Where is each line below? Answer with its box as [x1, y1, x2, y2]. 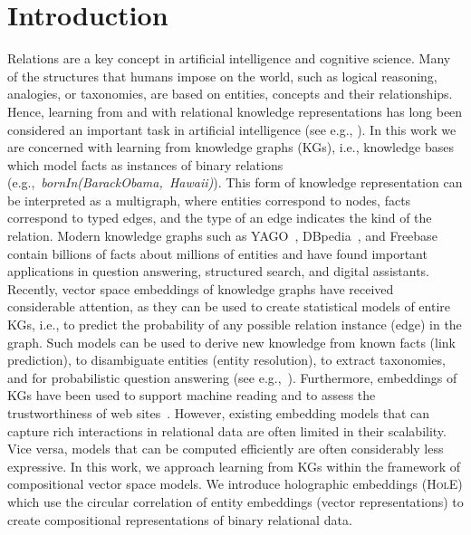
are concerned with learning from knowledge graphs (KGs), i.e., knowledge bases [7, 138, 454, 157]
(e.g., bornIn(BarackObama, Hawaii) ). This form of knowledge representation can [7, 173, 463, 192]
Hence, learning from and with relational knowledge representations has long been [7, 101, 463, 120]
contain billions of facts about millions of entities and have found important [7, 244, 428, 263]
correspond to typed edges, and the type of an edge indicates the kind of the [7, 208, 432, 227]
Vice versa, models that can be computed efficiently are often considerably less [7, 439, 444, 458]
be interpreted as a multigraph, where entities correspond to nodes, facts [7, 190, 411, 209]
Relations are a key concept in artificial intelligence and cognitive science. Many [7, 49, 451, 68]
